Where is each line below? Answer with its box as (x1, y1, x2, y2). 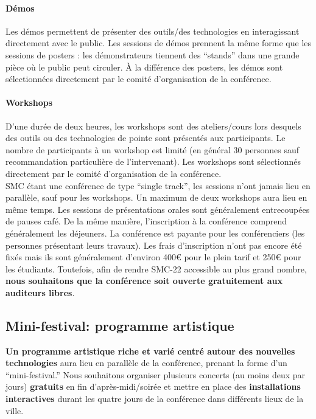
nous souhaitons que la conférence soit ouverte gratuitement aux (5, 274, 283, 287)
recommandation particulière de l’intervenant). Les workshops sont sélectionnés (5, 155, 301, 168)
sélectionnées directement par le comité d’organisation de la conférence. (5, 72, 272, 85)
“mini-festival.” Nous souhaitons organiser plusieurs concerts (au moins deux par (5, 368, 306, 381)
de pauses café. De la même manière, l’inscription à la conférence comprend (5, 215, 287, 227)
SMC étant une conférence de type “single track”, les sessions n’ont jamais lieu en (5, 179, 311, 192)
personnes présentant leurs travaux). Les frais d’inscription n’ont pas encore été (5, 238, 302, 251)
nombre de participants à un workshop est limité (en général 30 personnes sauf (5, 143, 300, 156)
